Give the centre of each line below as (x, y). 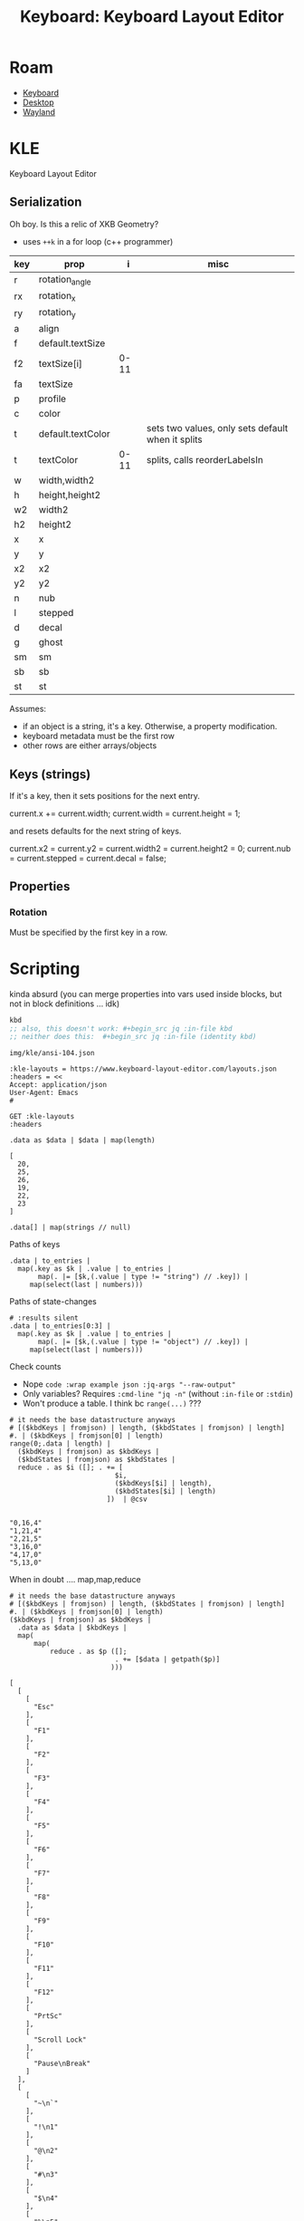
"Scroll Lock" (60, 2040)
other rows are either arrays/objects (90, 745)
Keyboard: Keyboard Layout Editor (152, 17)
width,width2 (66, 480)
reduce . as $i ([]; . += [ (71, 1468)
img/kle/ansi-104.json (52, 1053)
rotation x (57, 297)
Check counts (35, 1367)
